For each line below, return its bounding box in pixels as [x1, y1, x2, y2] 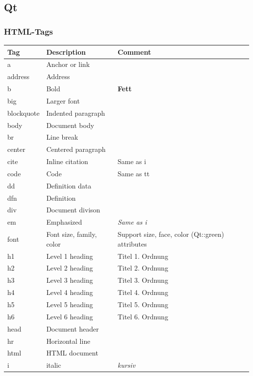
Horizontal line [46, 335, 90, 346]
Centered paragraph [46, 144, 106, 154]
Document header [46, 323, 99, 334]
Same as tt [117, 168, 150, 178]
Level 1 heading [46, 251, 93, 261]
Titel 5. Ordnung [117, 299, 168, 309]
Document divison [46, 205, 100, 215]
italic [46, 360, 61, 370]
